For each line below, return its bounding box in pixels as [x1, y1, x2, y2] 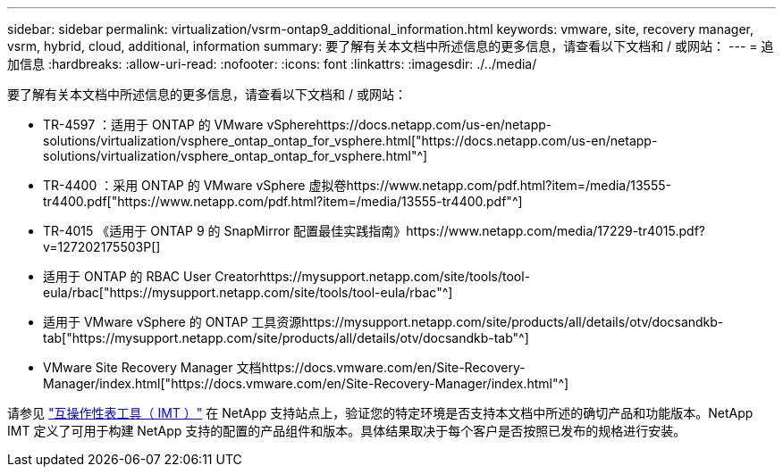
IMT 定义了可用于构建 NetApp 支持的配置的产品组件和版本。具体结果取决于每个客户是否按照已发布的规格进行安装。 [7, 423, 686, 438]
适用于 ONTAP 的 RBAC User [43, 269, 212, 284]
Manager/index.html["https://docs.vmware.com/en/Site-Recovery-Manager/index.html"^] [43, 376, 569, 391]
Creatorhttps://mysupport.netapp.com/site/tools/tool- [215, 269, 531, 284]
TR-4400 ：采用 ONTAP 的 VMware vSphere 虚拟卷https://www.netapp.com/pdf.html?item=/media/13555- [43, 178, 671, 193]
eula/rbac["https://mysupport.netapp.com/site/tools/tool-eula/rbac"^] [43, 285, 453, 300]
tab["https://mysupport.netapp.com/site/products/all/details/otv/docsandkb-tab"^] [43, 330, 529, 345]
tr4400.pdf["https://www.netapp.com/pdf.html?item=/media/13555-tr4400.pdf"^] [43, 194, 523, 209]
